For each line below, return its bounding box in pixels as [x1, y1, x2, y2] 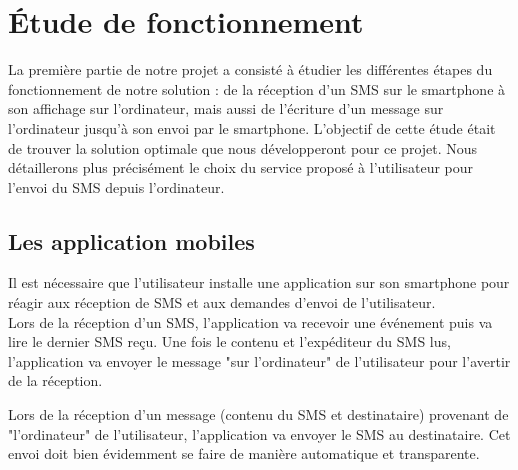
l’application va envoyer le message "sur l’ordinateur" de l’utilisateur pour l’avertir [8, 350, 511, 371]
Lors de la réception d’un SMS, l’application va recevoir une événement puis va [8, 311, 493, 332]
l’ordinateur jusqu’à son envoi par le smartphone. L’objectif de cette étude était [8, 117, 496, 138]
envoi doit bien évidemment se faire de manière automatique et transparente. [8, 443, 480, 464]
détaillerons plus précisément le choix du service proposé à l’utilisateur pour [8, 157, 474, 178]
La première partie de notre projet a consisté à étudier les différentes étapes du [8, 59, 493, 80]
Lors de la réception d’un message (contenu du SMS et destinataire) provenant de [8, 404, 509, 425]
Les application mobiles [8, 225, 255, 256]
